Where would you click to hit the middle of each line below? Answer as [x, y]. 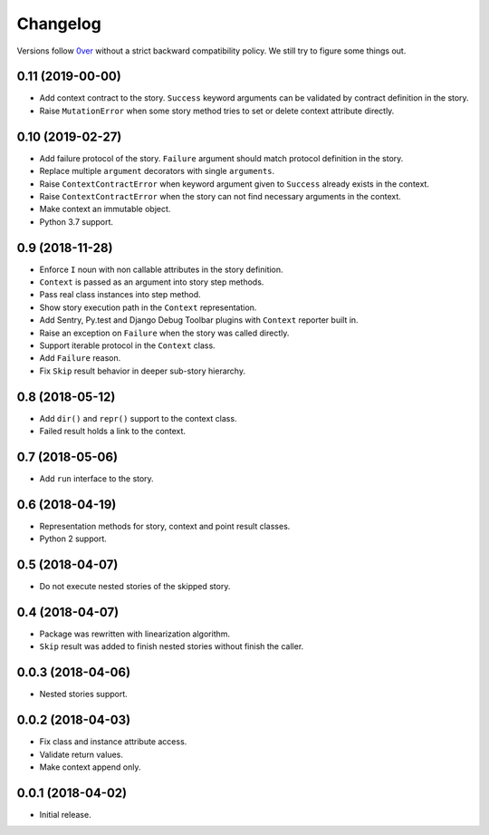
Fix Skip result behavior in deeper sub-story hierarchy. [143, 371]
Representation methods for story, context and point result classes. [165, 526]
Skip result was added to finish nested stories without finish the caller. [172, 646]
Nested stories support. [84, 694]
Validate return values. [81, 754]
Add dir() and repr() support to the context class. [138, 418]
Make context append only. [90, 767]
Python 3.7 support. [76, 221]
